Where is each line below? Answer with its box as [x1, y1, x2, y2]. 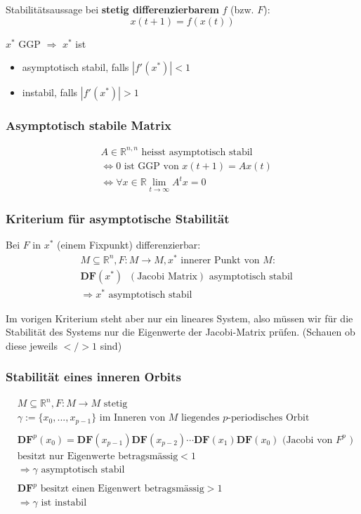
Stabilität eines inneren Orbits [6, 368, 181, 385]
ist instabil [41, 497, 87, 508]
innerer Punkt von [180, 255, 260, 265]
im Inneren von [99, 413, 166, 423]
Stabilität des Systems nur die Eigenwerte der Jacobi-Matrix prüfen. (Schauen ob [6, 324, 355, 339]
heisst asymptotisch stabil [141, 147, 253, 157]
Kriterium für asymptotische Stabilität [6, 209, 230, 227]
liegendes [181, 413, 220, 423]
